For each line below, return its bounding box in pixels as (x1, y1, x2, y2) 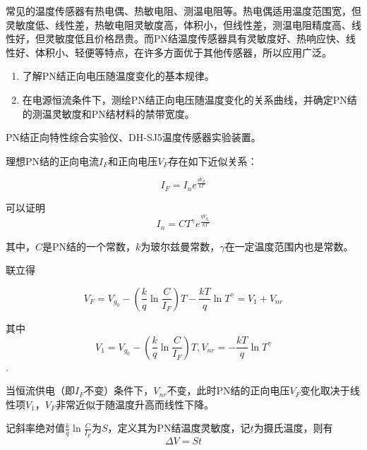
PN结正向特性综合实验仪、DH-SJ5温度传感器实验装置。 (6, 130, 261, 145)
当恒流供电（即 (6, 383, 75, 398)
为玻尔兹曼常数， (140, 238, 220, 253)
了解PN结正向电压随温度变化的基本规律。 (22, 68, 215, 83)
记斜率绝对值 (6, 420, 65, 435)
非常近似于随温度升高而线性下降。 (56, 396, 215, 411)
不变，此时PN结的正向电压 (167, 383, 290, 398)
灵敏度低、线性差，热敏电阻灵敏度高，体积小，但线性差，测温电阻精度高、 (6, 17, 351, 32)
